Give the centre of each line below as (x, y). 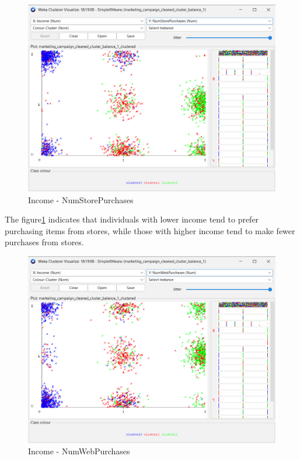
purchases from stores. (44, 242)
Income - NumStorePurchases (81, 199)
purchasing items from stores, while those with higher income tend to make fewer (150, 230)
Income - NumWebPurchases (79, 451)
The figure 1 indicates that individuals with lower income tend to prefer (132, 219)
